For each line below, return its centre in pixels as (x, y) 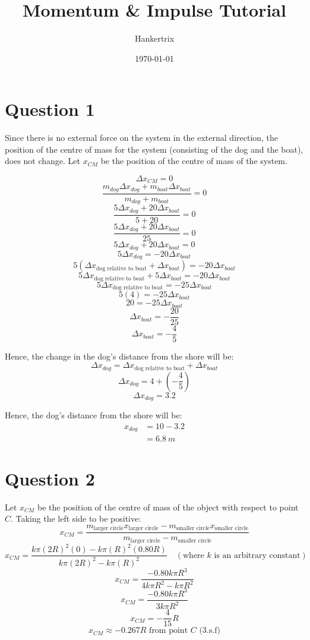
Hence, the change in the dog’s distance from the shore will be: (119, 356)
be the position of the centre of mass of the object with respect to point (168, 507)
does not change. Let (43, 161)
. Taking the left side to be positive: (76, 518)
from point (169, 631)
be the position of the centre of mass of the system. (194, 161)
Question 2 (50, 478)
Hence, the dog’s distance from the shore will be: (94, 415)
